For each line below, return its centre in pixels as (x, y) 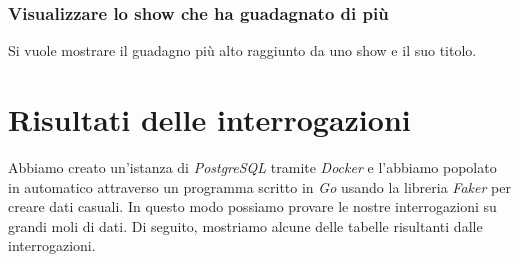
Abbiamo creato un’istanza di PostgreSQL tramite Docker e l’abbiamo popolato (252, 166)
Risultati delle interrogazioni (209, 119)
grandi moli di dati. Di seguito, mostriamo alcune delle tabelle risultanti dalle (245, 225)
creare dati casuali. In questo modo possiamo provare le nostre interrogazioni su (252, 206)
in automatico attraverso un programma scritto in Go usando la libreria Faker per (259, 186)
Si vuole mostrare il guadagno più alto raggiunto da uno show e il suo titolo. (242, 50)
